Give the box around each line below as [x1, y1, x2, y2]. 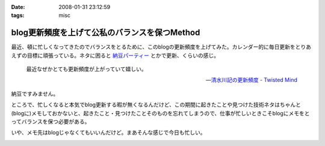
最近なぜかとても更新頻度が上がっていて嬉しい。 [26, 65, 147, 73]
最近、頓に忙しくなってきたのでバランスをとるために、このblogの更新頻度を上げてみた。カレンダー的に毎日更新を [11, 43, 296, 50]
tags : [11, 12, 25, 19]
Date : [11, 4, 25, 10]
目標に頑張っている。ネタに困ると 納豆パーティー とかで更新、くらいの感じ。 [26, 52, 220, 59]
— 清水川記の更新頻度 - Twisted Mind [205, 76, 297, 84]
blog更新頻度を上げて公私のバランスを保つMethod [11, 28, 200, 38]
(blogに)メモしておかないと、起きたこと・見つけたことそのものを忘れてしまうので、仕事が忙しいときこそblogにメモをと [11, 109, 310, 117]
